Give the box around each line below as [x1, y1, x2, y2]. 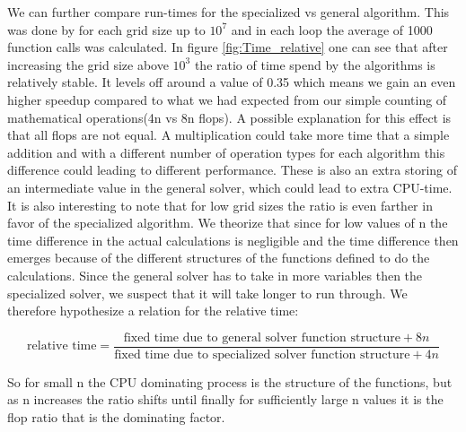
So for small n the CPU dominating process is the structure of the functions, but [7, 372, 453, 391]
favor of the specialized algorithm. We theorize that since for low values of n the [7, 213, 448, 232]
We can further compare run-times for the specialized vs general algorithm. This [7, 3, 450, 21]
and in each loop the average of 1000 [231, 20, 433, 39]
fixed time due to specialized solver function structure [114, 348, 410, 361]
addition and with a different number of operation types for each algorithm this [7, 143, 445, 161]
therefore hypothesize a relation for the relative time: [7, 301, 299, 320]
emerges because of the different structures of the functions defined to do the [7, 248, 430, 267]
